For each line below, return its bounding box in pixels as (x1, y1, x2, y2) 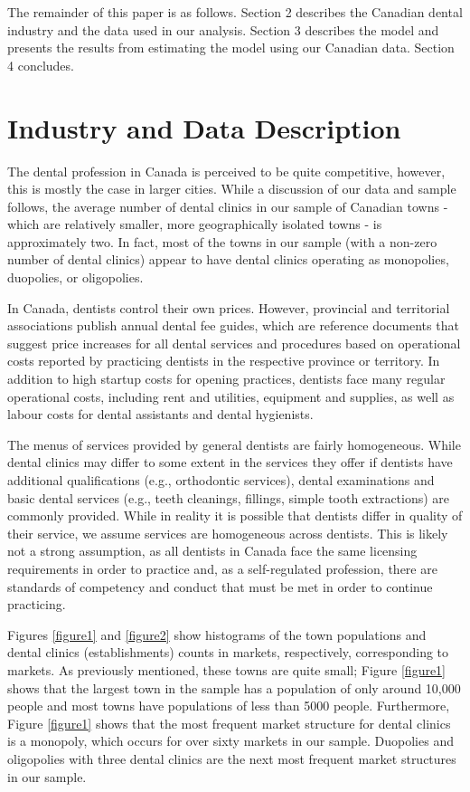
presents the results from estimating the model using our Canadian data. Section (7, 38, 455, 57)
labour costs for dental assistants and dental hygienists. (7, 405, 314, 424)
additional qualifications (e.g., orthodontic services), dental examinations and (7, 471, 435, 489)
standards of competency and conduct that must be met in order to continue (7, 577, 433, 596)
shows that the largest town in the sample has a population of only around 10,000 (7, 678, 461, 697)
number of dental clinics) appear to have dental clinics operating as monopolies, (7, 250, 449, 269)
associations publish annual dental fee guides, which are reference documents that (7, 316, 459, 335)
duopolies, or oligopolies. (7, 268, 144, 287)
